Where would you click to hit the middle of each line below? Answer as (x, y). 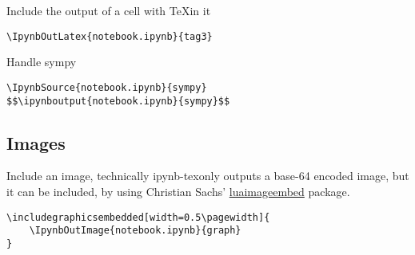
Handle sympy (42, 62)
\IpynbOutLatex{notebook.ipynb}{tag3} (110, 36)
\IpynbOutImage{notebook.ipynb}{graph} (135, 231)
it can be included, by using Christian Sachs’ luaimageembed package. (178, 191)
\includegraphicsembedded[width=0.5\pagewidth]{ (138, 217)
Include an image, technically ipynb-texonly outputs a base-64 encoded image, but (208, 176)
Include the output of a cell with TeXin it (109, 10)
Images (36, 142)
